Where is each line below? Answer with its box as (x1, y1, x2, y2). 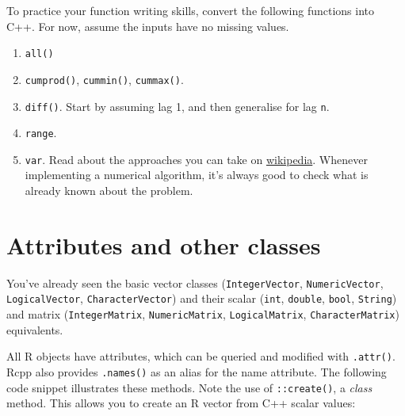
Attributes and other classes (6, 228, 321, 261)
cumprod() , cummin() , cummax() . (25, 71, 184, 87)
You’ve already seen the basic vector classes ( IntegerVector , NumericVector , (6, 274, 384, 291)
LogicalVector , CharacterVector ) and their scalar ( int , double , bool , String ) (6, 290, 397, 307)
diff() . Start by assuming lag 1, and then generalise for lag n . (25, 97, 330, 114)
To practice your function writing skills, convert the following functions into (6, 2, 374, 18)
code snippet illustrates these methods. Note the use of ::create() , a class (6, 379, 373, 395)
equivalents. (6, 321, 63, 338)
